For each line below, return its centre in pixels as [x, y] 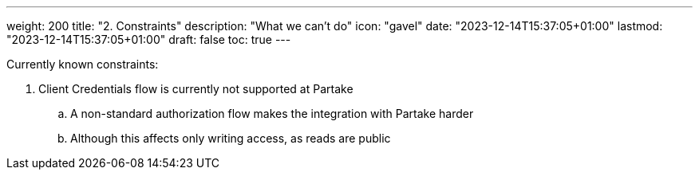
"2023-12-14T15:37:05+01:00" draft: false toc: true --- [149, 39]
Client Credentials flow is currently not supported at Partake [196, 89]
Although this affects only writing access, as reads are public [231, 138]
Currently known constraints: [83, 64]
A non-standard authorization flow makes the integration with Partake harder [272, 113]
